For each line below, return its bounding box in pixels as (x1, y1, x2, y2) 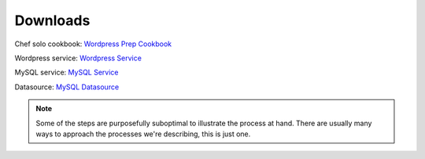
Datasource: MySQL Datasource (14, 82, 120, 92)
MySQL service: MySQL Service (14, 67, 119, 78)
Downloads (14, 12, 91, 29)
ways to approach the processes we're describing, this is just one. (35, 129, 251, 139)
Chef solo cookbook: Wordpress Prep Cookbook (14, 39, 172, 49)
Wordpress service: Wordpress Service (14, 53, 142, 63)
